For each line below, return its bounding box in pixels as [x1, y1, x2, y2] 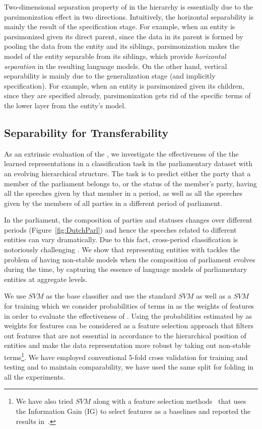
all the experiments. [4, 371, 65, 382]
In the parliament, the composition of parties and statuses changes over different [4, 214, 252, 225]
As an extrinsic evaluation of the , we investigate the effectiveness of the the [4, 148, 239, 159]
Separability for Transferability [4, 124, 169, 140]
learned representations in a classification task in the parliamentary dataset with [4, 158, 252, 169]
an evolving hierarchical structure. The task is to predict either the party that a [4, 168, 251, 178]
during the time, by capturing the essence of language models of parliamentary [4, 264, 247, 274]
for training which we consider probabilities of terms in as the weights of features [4, 301, 254, 311]
